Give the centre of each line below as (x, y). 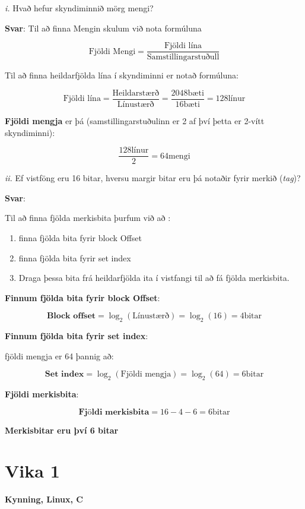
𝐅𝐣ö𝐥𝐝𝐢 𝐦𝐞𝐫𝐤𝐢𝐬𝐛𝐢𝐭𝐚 (114, 412)
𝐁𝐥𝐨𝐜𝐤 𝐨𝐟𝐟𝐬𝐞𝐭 (71, 316)
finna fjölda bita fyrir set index (75, 257)
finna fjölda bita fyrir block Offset (80, 237)
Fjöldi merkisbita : (42, 394)
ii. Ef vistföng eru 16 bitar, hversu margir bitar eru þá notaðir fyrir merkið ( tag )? (153, 178)
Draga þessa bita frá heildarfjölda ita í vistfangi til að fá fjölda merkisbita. (154, 278)
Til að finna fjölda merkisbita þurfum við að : (88, 218)
